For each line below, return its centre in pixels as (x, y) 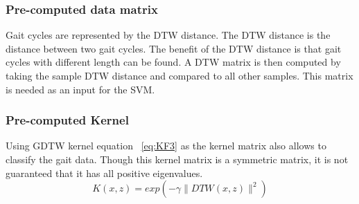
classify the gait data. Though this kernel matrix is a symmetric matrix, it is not (177, 159)
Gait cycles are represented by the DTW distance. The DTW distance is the (168, 35)
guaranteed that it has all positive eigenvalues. (104, 173)
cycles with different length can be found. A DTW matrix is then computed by (173, 62)
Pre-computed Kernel (67, 120)
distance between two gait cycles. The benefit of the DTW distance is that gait (174, 48)
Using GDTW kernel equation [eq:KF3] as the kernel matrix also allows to (166, 146)
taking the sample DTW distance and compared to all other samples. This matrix (179, 75)
